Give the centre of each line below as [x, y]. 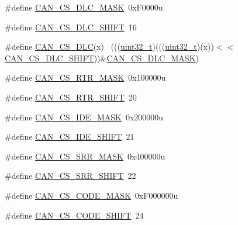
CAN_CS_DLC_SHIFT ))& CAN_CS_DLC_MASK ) [102, 58]
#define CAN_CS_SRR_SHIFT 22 [70, 176]
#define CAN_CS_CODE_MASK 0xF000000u [92, 195]
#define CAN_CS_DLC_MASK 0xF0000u [84, 7]
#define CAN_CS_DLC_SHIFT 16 [71, 27]
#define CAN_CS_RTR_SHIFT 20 [71, 97]
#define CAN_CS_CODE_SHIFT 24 [74, 215]
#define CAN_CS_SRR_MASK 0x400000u [85, 156]
